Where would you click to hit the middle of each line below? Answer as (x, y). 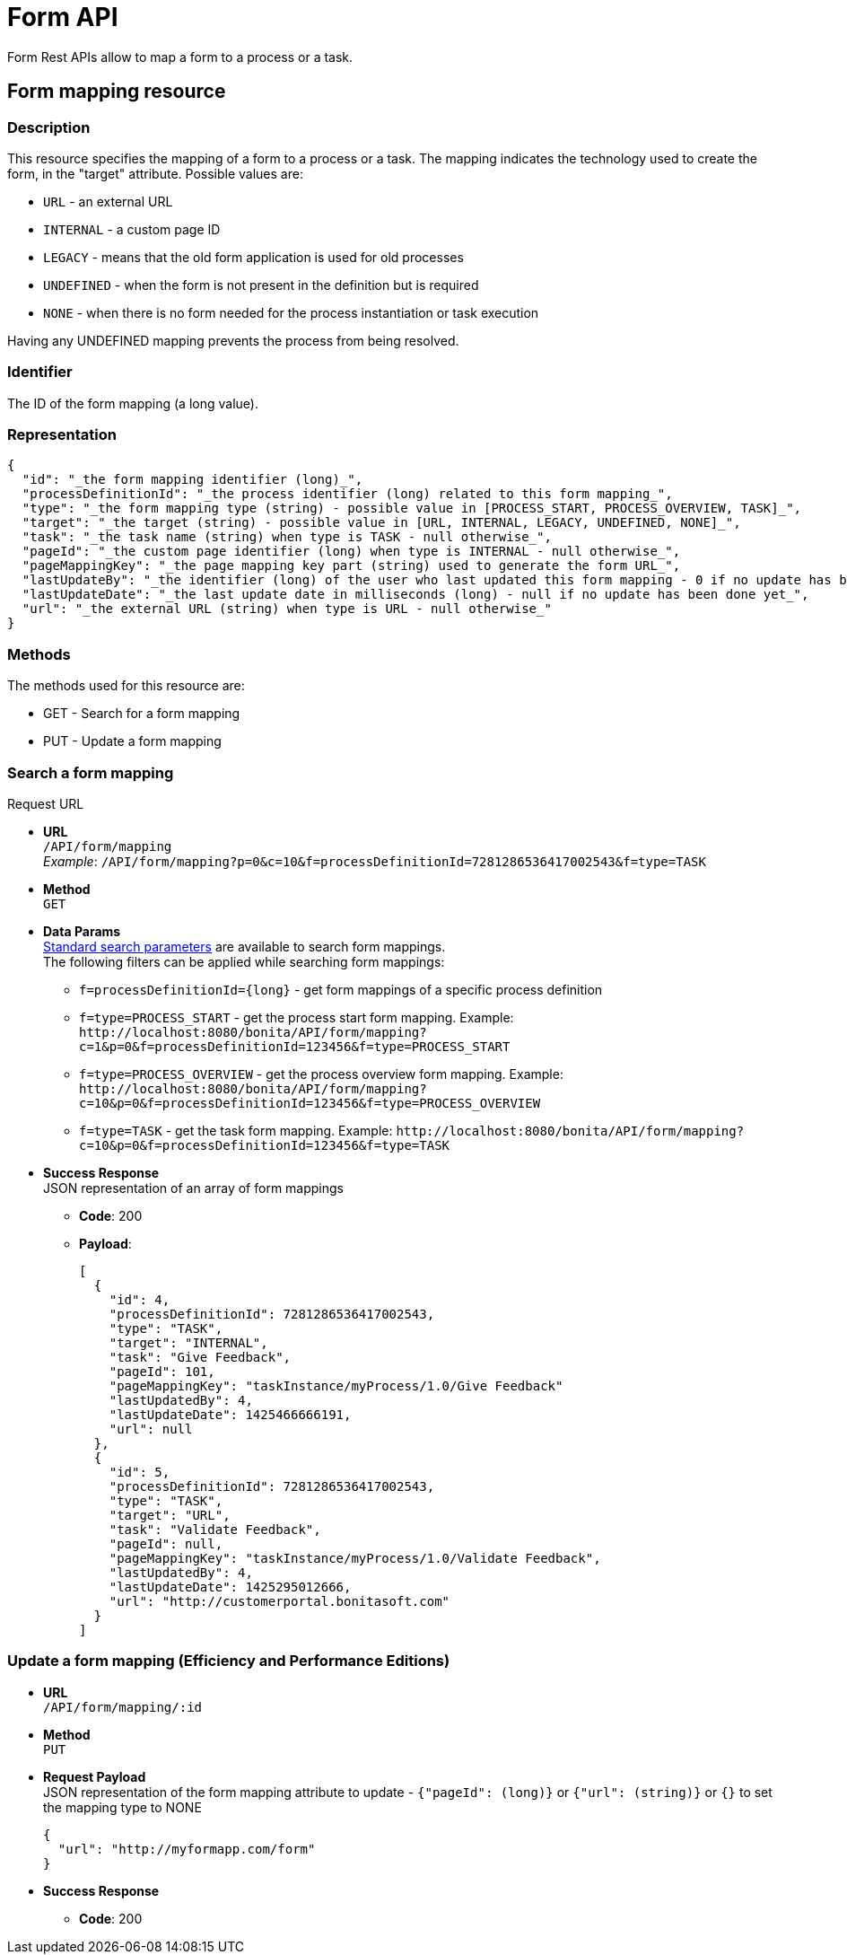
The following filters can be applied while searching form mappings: (244, 961)
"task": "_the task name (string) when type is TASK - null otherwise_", (287, 537)
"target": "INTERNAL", (188, 1342)
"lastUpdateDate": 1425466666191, (230, 1414)
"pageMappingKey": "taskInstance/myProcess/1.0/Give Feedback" (336, 1385)
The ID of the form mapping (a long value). (133, 403)
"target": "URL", (170, 1515)
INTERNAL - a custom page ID (132, 229)
